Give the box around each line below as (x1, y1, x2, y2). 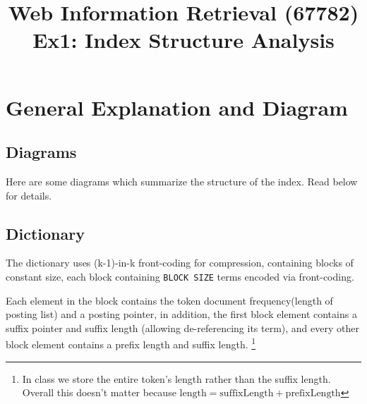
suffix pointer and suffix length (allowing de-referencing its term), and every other (6, 320, 359, 335)
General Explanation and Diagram (6, 92, 348, 121)
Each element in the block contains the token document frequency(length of (6, 293, 333, 307)
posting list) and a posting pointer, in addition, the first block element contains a (6, 307, 357, 322)
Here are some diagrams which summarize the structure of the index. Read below (6, 173, 358, 188)
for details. (6, 188, 52, 202)
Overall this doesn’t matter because (22, 385, 176, 400)
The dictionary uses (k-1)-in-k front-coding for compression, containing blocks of (6, 255, 354, 270)
